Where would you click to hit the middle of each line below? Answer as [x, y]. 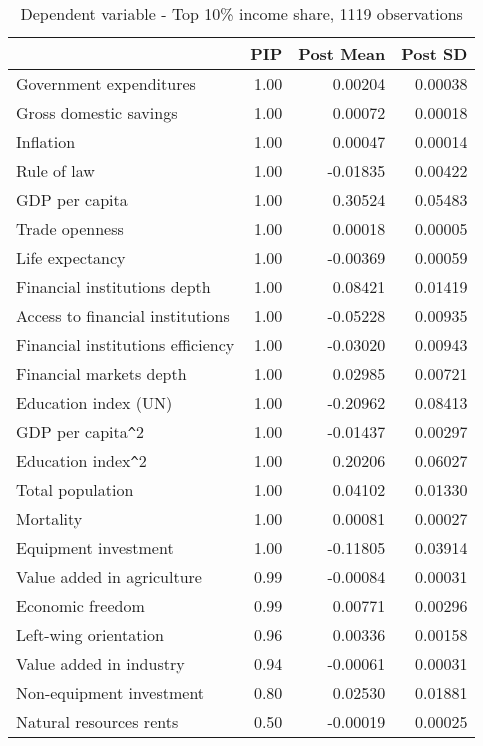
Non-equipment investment [110, 692]
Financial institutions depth [113, 286]
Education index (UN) [94, 402]
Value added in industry [100, 663]
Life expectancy [71, 257]
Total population [75, 489]
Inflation [46, 141]
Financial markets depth [101, 373]
